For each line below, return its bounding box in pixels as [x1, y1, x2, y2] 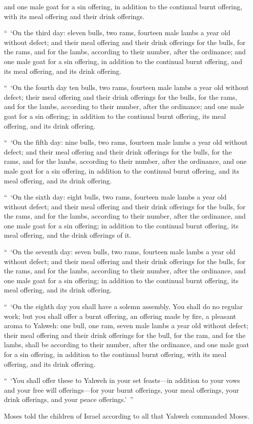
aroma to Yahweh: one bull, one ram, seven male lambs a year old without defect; [4, 320, 249, 331]
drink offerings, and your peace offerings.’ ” [4, 394, 133, 404]
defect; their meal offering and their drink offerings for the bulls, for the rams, [4, 91, 237, 102]
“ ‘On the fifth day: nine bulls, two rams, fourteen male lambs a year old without [4, 137, 248, 147]
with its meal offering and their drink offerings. [4, 11, 145, 21]
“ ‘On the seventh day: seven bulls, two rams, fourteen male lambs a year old [4, 246, 236, 257]
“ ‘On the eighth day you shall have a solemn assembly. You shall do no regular [4, 301, 243, 312]
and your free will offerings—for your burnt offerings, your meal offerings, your [4, 384, 239, 395]
